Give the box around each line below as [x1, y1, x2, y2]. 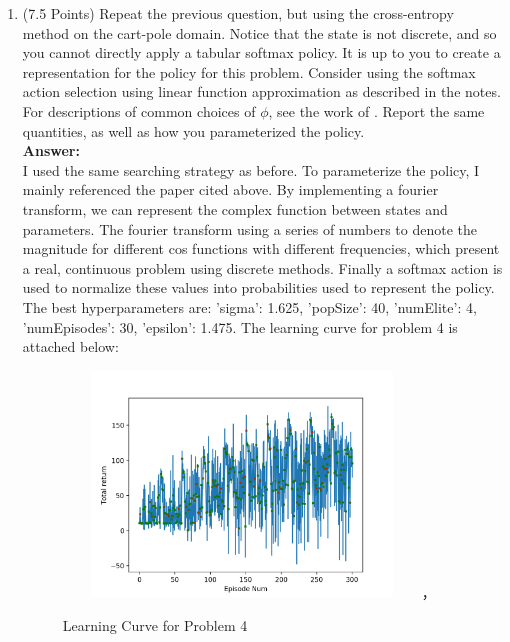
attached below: [22, 336, 119, 357]
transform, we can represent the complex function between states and [22, 198, 448, 219]
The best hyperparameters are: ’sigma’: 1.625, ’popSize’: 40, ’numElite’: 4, [22, 296, 477, 317]
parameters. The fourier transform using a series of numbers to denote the [22, 218, 477, 239]
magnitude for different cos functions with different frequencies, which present [22, 238, 500, 259]
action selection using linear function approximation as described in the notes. [22, 81, 501, 102]
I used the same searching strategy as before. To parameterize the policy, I [22, 159, 480, 180]
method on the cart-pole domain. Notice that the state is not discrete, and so [22, 22, 497, 43]
